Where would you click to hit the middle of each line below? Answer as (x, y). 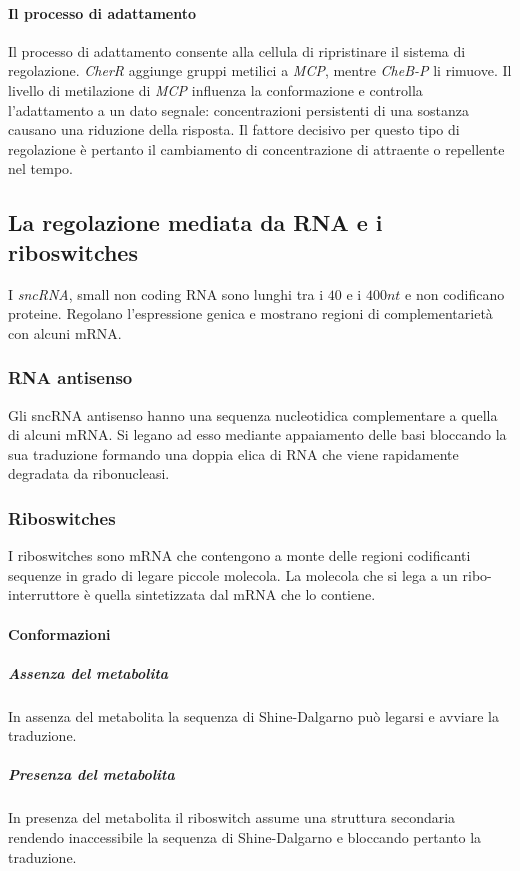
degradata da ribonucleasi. (89, 473)
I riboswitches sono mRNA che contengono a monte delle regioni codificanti (239, 555)
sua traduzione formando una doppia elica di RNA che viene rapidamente (233, 453)
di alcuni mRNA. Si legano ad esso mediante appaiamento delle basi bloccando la (257, 434)
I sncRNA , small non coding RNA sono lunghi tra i (166, 293)
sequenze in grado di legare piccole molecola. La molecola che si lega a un (233, 574)
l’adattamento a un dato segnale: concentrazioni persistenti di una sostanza (238, 109)
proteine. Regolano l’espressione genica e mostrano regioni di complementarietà (250, 313)
